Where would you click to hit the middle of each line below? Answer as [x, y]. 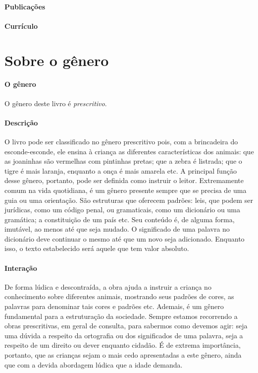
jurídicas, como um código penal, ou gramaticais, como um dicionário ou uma [122, 210]
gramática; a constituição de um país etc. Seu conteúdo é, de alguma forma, [120, 219]
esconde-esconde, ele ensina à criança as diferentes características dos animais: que [129, 151]
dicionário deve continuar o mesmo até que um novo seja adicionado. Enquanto [125, 238]
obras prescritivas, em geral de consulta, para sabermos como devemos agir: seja [126, 326]
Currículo [21, 26]
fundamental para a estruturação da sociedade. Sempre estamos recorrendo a [121, 316]
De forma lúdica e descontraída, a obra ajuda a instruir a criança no [108, 286]
